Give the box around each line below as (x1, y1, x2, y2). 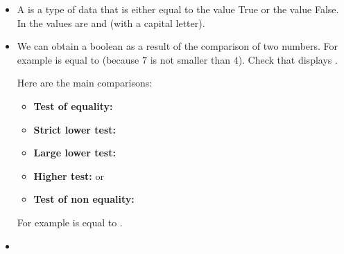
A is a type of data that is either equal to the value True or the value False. (17, 2, 339, 16)
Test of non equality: (33, 192, 135, 206)
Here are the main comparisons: (17, 75, 153, 90)
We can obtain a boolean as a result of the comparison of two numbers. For (17, 39, 338, 53)
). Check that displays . (238, 52, 338, 66)
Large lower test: (33, 145, 116, 160)
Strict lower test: (33, 122, 117, 136)
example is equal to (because (17, 52, 139, 66)
